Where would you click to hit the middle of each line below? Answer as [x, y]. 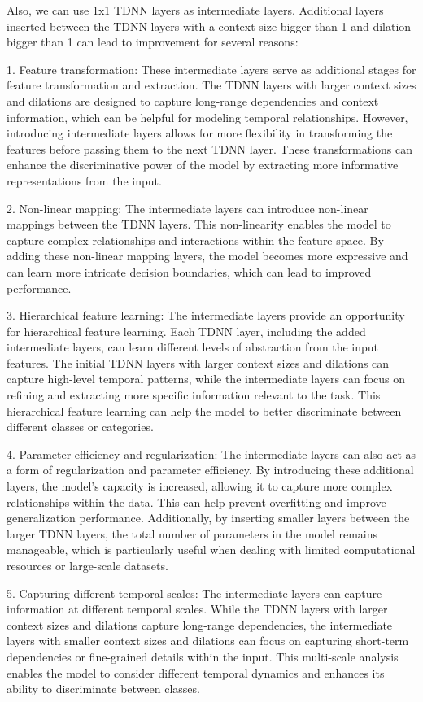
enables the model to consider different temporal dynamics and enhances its [196, 672]
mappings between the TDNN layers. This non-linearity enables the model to [199, 224]
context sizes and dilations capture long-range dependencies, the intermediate [200, 624]
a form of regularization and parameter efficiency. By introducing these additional [210, 470]
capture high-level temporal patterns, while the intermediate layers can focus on [206, 379]
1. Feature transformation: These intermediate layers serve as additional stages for [211, 69]
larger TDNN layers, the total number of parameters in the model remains [192, 533]
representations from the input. [84, 180]
